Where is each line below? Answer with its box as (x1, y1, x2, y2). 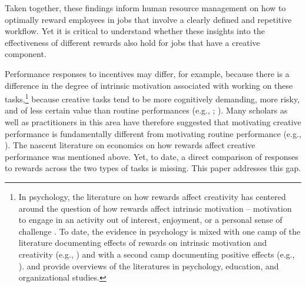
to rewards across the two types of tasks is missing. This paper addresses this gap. (5, 162, 301, 174)
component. (5, 48, 46, 60)
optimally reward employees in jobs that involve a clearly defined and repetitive (5, 13, 292, 25)
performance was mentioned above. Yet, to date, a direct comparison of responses (5, 150, 299, 162)
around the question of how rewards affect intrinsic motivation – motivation (18, 202, 292, 214)
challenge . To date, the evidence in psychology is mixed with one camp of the (18, 225, 301, 237)
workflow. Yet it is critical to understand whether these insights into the (5, 25, 265, 37)
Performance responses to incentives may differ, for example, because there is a (5, 67, 290, 79)
